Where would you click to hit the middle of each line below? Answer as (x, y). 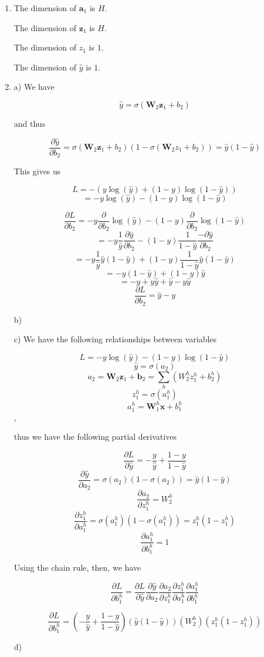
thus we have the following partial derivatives (95, 437)
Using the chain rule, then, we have (77, 567)
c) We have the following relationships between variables (115, 339)
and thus (30, 123)
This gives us (37, 171)
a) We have (34, 87)
